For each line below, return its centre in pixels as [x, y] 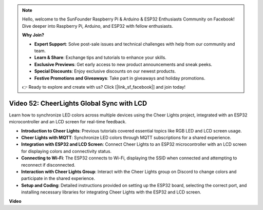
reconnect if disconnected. [48, 165]
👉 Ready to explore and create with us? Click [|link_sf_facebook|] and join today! [104, 87]
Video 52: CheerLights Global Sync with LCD [78, 103]
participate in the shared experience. [58, 178]
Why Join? [33, 35]
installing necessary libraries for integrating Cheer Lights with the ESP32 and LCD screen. [111, 192]
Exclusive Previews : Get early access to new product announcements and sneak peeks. [123, 64]
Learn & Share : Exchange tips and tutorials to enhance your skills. [100, 57]
